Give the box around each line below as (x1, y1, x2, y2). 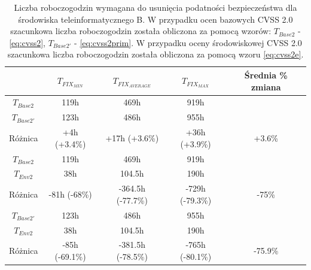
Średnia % (244, 68, 288, 81)
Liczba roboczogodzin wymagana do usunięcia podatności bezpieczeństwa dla (14, 1, 297, 13)
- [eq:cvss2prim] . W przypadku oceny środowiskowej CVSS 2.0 (74, 36, 302, 48)
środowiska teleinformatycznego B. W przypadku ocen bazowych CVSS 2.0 (18, 13, 293, 25)
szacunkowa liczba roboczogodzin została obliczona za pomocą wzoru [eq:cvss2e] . (7, 48, 304, 60)
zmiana (251, 80, 281, 93)
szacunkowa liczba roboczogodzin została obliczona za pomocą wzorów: (10, 25, 272, 37)
